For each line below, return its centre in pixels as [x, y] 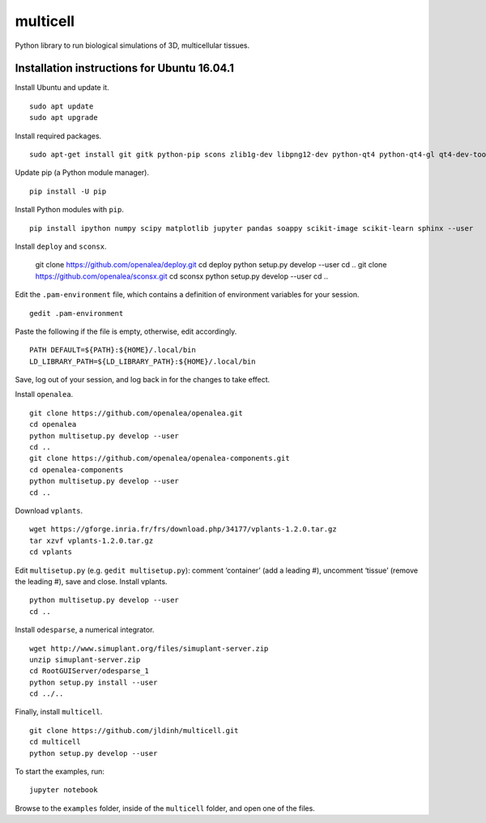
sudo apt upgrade [64, 118]
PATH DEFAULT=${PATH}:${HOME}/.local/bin [113, 350]
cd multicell [55, 742]
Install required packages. [58, 136]
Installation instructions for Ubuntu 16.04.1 [124, 68]
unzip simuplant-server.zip [85, 659]
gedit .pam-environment [77, 313]
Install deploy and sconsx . [61, 246]
